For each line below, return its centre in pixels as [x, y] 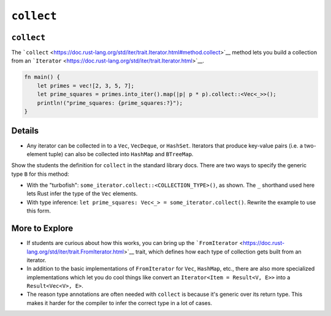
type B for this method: [40, 174]
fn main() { [42, 77]
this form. [39, 211]
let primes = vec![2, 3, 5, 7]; [86, 85]
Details [25, 131]
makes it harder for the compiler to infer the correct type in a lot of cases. [120, 303]
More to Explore [42, 229]
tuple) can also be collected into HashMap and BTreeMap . [121, 154]
